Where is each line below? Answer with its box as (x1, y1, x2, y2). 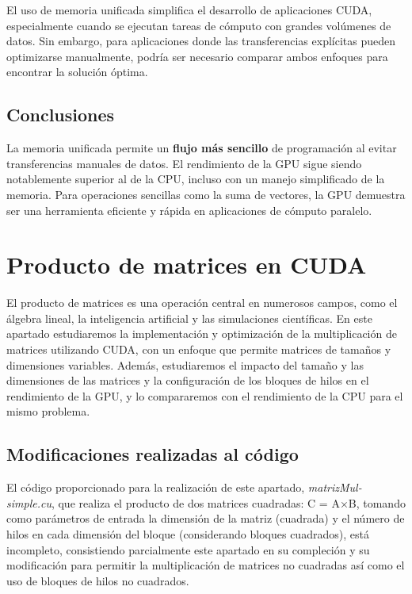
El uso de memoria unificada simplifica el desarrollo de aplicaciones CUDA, (6, 2, 372, 17)
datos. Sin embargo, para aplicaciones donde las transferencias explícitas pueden (6, 33, 396, 49)
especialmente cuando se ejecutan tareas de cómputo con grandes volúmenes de (6, 17, 391, 33)
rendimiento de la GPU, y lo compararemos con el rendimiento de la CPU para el (6, 387, 403, 404)
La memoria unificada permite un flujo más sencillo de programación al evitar (6, 140, 397, 156)
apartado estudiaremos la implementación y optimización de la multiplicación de (6, 325, 397, 342)
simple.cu (6, 494, 51, 511)
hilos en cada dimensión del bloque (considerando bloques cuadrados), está (6, 526, 369, 542)
